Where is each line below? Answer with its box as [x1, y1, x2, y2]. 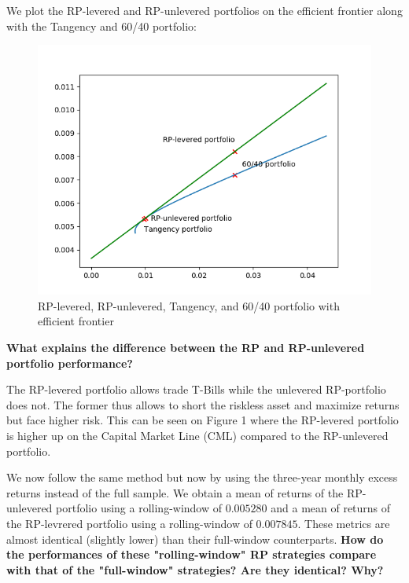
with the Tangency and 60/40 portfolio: [6, 17, 197, 34]
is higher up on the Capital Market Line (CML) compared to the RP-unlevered [6, 427, 389, 443]
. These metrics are [297, 515, 390, 531]
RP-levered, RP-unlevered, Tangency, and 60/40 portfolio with [38, 297, 340, 313]
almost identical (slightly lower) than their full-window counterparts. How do [6, 530, 384, 547]
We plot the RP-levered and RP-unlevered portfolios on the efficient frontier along [6, 2, 403, 18]
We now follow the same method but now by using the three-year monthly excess [6, 469, 398, 486]
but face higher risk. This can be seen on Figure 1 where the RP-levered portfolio [6, 412, 399, 428]
